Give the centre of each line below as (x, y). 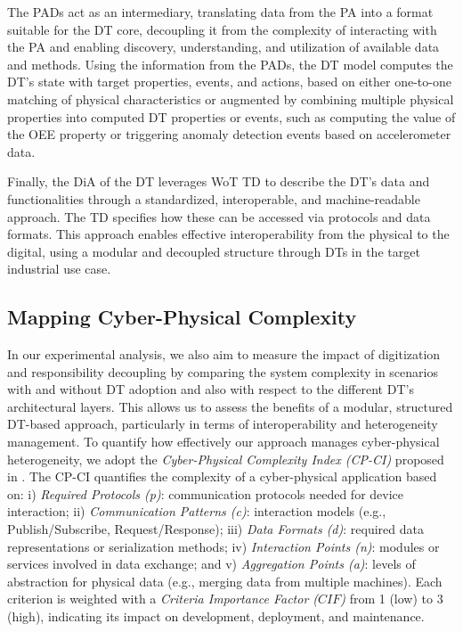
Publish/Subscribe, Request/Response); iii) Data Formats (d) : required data (215, 529)
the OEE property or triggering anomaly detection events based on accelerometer (229, 134)
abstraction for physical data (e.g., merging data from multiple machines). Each (225, 581)
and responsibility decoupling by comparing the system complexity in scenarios (223, 371)
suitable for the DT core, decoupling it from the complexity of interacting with (222, 29)
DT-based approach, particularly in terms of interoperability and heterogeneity (223, 424)
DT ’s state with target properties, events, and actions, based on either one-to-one (229, 82)
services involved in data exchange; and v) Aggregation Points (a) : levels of (211, 564)
